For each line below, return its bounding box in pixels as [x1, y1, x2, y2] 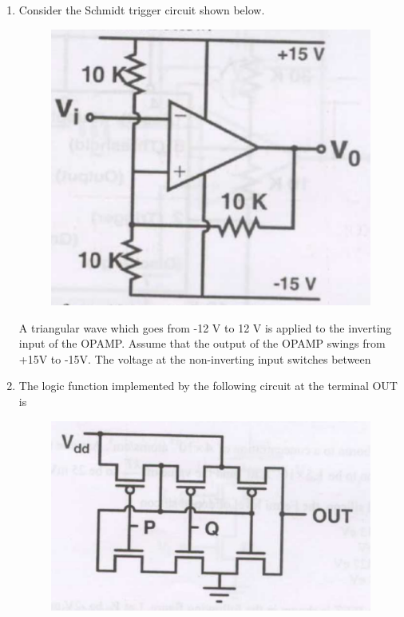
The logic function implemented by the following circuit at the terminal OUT [18, 377, 398, 394]
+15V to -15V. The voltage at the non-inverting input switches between [18, 350, 371, 367]
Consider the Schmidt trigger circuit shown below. [18, 2, 265, 18]
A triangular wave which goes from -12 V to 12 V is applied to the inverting [18, 319, 392, 336]
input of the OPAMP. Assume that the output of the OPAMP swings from [18, 335, 386, 352]
